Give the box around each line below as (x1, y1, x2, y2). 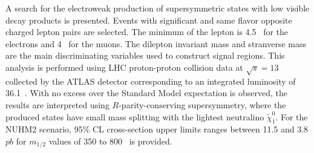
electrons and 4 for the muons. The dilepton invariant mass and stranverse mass (5, 37, 306, 50)
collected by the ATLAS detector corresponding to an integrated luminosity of (5, 74, 296, 87)
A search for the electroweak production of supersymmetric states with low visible (5, 2, 310, 14)
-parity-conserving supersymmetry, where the (119, 98, 286, 111)
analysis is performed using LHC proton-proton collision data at (5, 60, 243, 73)
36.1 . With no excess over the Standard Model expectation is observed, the (5, 86, 287, 99)
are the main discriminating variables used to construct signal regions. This (5, 49, 285, 62)
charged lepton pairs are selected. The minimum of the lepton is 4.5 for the (5, 25, 289, 38)
